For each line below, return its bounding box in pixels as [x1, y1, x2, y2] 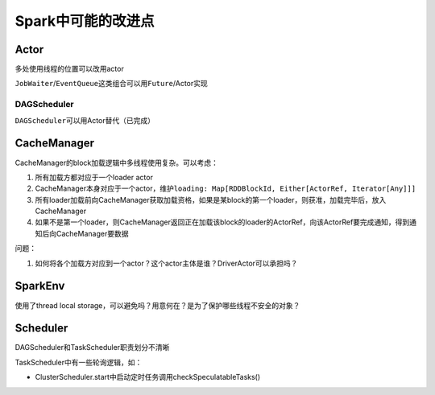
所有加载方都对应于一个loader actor [35, 172, 153, 182]
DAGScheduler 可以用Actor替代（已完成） [14, 115, 155, 125]
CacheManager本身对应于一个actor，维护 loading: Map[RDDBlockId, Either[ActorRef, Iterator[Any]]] [35, 183, 416, 193]
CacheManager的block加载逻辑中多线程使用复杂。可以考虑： [14, 158, 219, 167]
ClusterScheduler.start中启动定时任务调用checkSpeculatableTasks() [35, 372, 261, 382]
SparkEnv [14, 279, 65, 293]
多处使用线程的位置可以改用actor [14, 64, 124, 74]
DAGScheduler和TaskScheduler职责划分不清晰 [14, 343, 170, 352]
